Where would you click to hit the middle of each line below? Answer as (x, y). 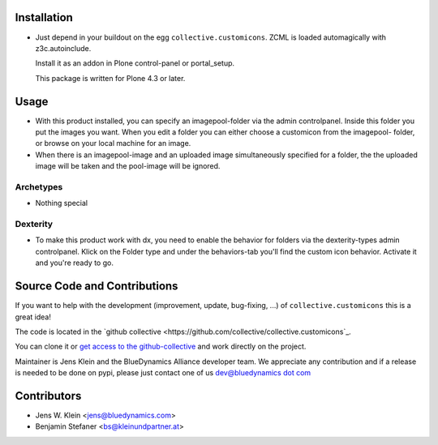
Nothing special (62, 203)
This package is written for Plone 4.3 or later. (110, 78)
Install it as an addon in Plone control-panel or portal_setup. (135, 63)
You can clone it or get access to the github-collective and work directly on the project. (161, 347)
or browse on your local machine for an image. (113, 143)
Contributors (48, 396)
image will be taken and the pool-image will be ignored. (128, 166)
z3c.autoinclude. (63, 48)
